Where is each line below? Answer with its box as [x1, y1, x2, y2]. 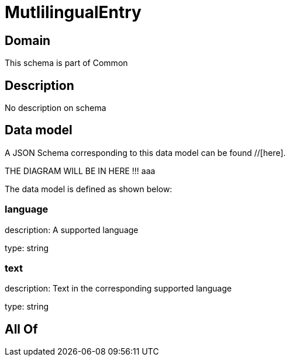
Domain [5, 33, 51, 48]
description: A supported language [5, 224, 139, 235]
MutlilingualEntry [5, 2, 141, 22]
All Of [5, 321, 38, 336]
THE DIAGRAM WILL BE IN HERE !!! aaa [5, 165, 156, 176]
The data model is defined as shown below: [5, 183, 172, 194]
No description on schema [5, 103, 106, 113]
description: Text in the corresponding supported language [5, 283, 232, 294]
